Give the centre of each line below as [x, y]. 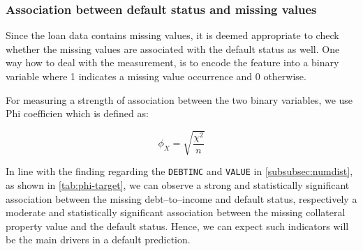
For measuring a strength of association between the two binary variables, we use [179, 99]
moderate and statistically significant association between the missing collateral [176, 212]
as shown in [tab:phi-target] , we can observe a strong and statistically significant [178, 184]
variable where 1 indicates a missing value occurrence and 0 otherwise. [156, 76]
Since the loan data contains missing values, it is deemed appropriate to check [172, 35]
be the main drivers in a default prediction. [98, 239]
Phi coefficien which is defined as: [77, 113]
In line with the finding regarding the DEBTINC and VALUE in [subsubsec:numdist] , [179, 171]
